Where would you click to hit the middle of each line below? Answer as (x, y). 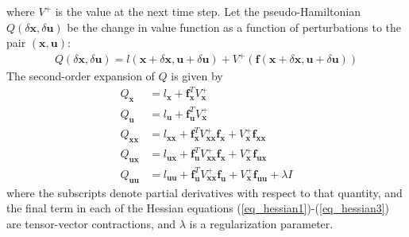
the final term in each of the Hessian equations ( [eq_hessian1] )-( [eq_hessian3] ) (198, 208)
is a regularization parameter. (261, 223)
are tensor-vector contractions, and (91, 223)
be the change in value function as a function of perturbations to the (234, 27)
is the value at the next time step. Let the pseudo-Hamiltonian (208, 11)
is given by (197, 76)
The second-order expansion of (81, 76)
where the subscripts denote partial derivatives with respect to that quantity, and (204, 192)
